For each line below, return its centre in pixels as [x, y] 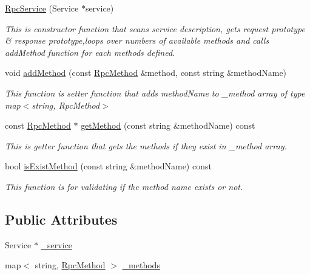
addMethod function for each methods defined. [90, 52]
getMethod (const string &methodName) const [168, 125]
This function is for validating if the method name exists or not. [124, 186]
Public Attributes [61, 219]
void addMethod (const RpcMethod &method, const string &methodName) [146, 73]
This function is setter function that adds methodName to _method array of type [155, 93]
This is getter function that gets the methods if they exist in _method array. [146, 145]
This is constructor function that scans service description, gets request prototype [155, 28]
